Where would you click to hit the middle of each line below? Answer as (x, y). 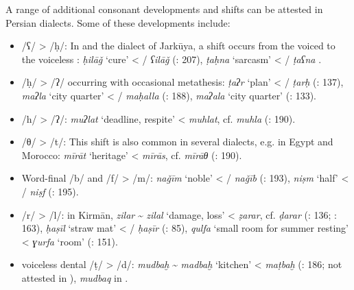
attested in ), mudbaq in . (75, 277)
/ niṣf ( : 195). (50, 191)
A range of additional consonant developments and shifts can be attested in (164, 9)
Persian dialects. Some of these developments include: (118, 22)
